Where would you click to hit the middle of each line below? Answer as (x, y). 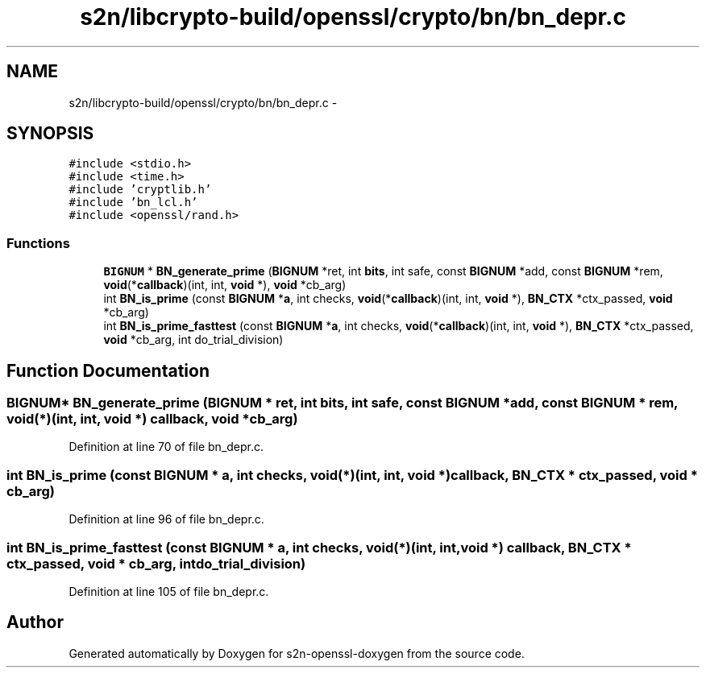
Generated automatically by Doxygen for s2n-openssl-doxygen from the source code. (297, 653)
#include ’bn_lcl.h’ (133, 203)
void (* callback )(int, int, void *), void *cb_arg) (225, 285)
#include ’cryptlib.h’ (140, 190)
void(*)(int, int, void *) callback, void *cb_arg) (152, 419)
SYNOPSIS (50, 134)
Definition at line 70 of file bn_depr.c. (166, 447)
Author (35, 622)
